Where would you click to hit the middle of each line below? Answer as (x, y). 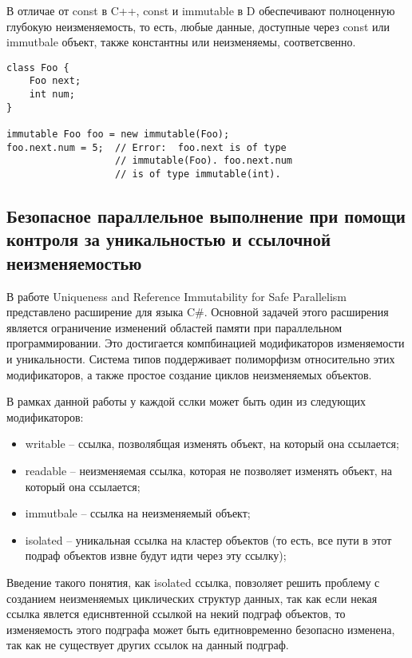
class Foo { (38, 67)
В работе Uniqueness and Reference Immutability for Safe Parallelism (176, 296)
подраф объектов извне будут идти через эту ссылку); (156, 555)
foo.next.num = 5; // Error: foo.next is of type (147, 147)
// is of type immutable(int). (198, 174)
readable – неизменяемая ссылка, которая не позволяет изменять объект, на (209, 471)
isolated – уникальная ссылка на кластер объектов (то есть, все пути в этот (208, 539)
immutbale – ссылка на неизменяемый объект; (138, 513)
